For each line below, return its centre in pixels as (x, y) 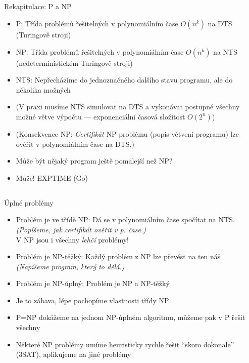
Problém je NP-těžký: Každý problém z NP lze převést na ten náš (118, 256)
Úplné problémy (29, 202)
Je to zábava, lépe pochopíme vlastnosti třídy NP (92, 300)
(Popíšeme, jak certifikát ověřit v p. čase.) (81, 229)
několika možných (43, 89)
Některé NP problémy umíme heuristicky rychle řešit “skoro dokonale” (125, 344)
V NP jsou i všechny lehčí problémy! (72, 239)
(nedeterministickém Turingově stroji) (74, 63)
